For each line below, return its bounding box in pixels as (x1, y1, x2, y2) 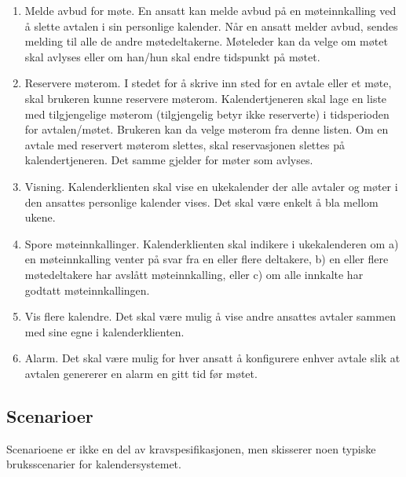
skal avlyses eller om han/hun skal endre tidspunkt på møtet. (24, 48, 320, 64)
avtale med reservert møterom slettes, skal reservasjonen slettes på (24, 136, 345, 152)
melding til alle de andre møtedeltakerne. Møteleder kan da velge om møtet (24, 33, 388, 50)
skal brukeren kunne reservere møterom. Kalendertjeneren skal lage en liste (24, 90, 387, 106)
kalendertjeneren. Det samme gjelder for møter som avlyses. (24, 152, 313, 168)
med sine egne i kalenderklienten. (24, 323, 185, 339)
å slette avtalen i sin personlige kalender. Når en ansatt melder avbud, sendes (24, 17, 398, 34)
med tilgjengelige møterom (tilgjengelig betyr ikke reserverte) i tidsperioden (24, 105, 390, 122)
